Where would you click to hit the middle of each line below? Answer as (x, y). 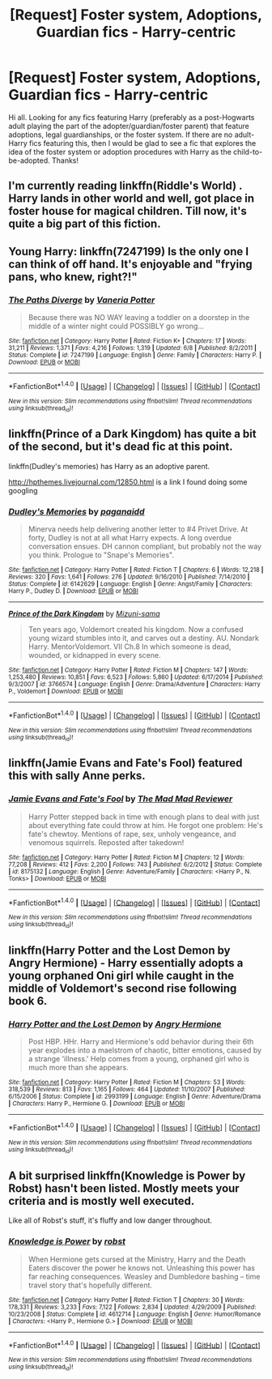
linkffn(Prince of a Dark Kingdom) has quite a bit (132, 434)
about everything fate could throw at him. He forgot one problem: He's (145, 825)
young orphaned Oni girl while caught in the (121, 976)
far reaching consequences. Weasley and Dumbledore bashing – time (144, 1276)
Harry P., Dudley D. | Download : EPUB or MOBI (74, 591)
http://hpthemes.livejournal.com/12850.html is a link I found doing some (128, 482)
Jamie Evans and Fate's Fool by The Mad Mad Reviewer (121, 799)
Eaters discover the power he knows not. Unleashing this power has (141, 1268)
